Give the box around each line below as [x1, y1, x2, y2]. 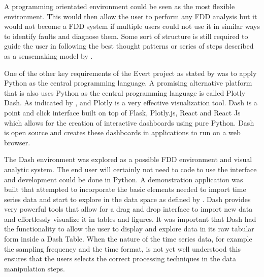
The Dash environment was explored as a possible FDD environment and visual [4, 154, 252, 165]
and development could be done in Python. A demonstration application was [4, 174, 243, 184]
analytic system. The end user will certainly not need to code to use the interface [4, 164, 257, 174]
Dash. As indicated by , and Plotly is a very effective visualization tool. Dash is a [4, 97, 257, 108]
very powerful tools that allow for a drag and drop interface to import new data [4, 204, 253, 214]
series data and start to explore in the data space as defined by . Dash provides [4, 193, 251, 204]
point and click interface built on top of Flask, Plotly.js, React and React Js [4, 107, 241, 117]
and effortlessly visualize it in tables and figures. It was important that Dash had [4, 213, 256, 224]
